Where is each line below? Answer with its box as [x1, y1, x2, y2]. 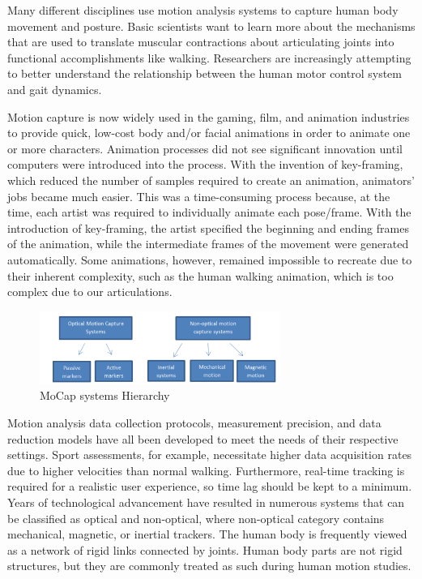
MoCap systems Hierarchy [40, 387, 170, 404]
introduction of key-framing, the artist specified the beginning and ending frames [7, 219, 409, 236]
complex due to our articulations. [7, 283, 173, 300]
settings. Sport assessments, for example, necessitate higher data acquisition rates [7, 446, 412, 463]
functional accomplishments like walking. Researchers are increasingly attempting [7, 49, 411, 66]
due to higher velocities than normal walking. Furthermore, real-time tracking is [7, 461, 405, 478]
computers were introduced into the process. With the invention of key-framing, [7, 156, 403, 173]
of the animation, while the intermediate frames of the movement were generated [7, 235, 409, 252]
